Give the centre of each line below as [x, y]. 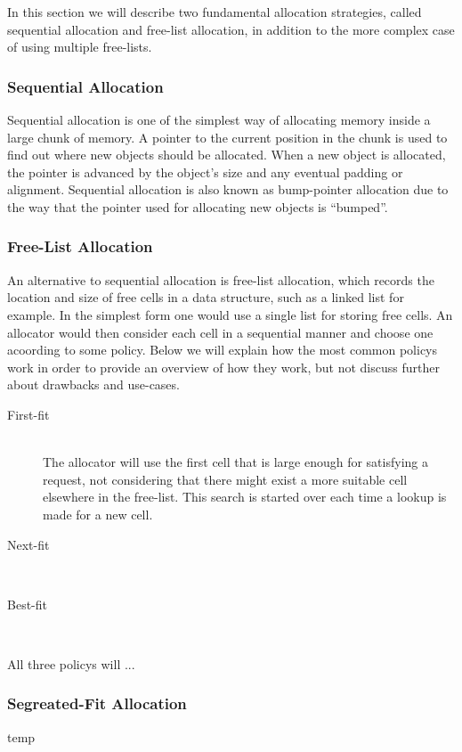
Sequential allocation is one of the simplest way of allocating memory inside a [219, 119]
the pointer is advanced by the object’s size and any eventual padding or [205, 172]
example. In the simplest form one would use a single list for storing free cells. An [230, 314]
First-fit [28, 414]
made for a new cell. [98, 514]
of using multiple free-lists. [80, 47]
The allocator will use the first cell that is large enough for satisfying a [235, 462]
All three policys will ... [71, 663]
